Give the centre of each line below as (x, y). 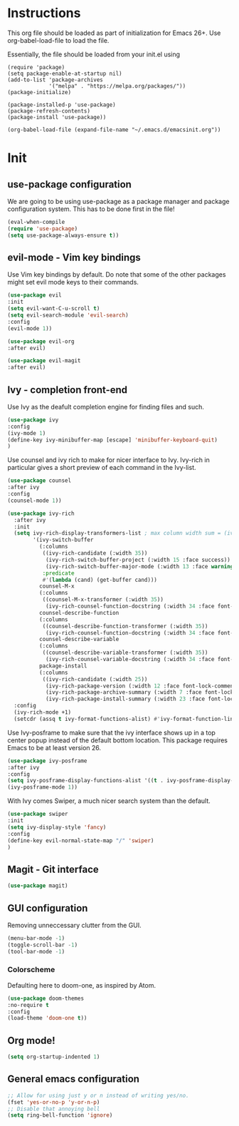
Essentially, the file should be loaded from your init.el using (94, 54)
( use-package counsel (39, 481)
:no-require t (28, 1005)
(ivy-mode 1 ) (27, 433)
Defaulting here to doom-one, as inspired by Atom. (82, 985)
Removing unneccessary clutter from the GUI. (74, 925)
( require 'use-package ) (43, 229)
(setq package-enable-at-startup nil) (65, 73)
